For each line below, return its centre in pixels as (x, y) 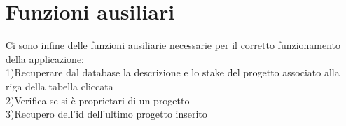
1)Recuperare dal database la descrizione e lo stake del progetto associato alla (173, 72)
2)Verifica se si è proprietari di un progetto (98, 100)
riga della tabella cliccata (60, 86)
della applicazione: (45, 58)
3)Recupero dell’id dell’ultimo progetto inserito (106, 114)
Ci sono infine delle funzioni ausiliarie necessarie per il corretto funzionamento (173, 45)
